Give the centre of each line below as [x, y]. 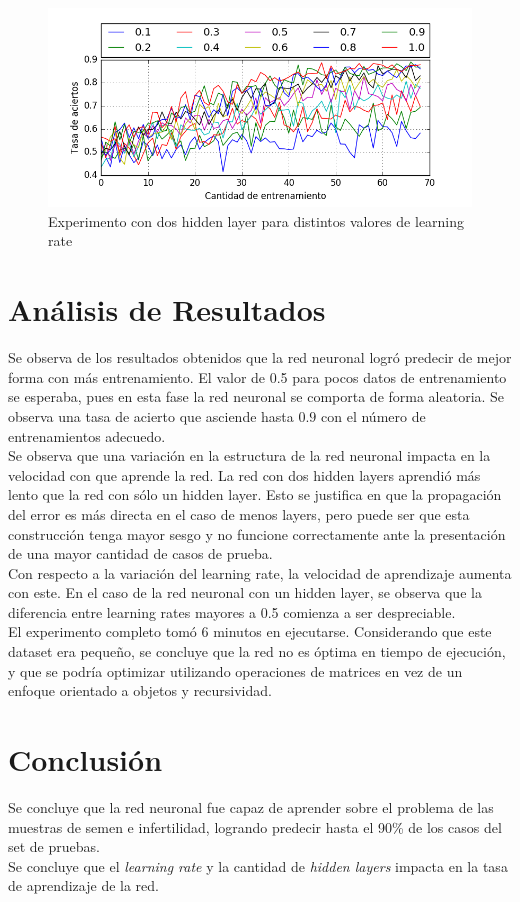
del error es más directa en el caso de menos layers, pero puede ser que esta [239, 513]
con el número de [373, 415]
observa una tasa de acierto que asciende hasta [151, 415]
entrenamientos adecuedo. [87, 435]
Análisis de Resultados [167, 309]
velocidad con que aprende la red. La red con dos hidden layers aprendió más [244, 474]
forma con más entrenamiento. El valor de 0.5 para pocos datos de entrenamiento [257, 376]
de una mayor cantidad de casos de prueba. [140, 553]
